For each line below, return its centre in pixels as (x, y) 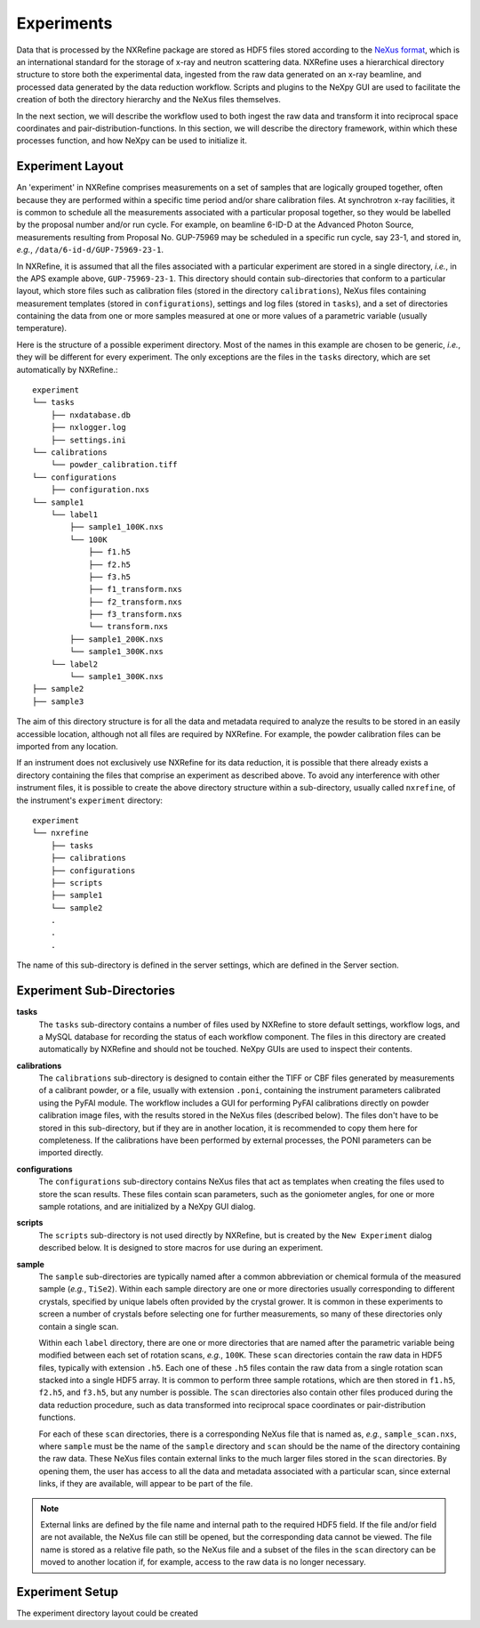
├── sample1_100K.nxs (117, 527)
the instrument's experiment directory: (90, 800)
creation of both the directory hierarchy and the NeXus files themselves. (149, 100)
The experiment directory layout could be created (108, 1613)
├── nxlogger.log (88, 428)
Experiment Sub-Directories (96, 991)
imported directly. (71, 1153)
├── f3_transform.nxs (135, 615)
